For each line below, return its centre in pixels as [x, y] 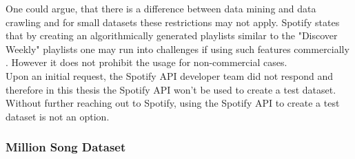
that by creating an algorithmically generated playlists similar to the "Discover [172, 35]
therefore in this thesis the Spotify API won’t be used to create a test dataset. [171, 89]
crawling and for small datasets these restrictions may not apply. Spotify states [173, 22]
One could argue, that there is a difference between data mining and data [161, 8]
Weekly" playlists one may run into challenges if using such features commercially [177, 49]
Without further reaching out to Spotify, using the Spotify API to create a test [173, 103]
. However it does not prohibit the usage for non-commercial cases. [146, 62]
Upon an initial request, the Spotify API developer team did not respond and [169, 75]
